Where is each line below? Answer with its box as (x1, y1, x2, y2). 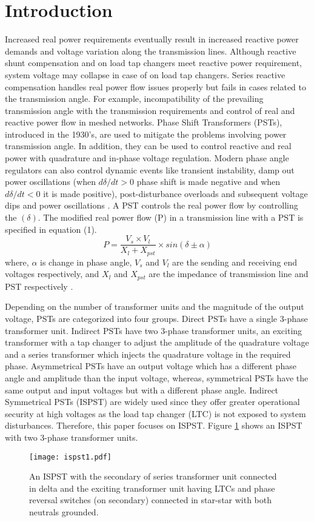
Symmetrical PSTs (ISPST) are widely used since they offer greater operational (5, 395, 300, 408)
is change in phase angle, (40, 255, 132, 268)
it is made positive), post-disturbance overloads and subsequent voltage (43, 187, 308, 199)
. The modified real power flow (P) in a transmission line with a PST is (38, 211, 304, 224)
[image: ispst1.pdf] (29, 452, 112, 461)
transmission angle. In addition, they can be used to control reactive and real (5, 139, 292, 152)
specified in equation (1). (5, 223, 97, 235)
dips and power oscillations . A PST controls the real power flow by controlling (5, 199, 298, 212)
